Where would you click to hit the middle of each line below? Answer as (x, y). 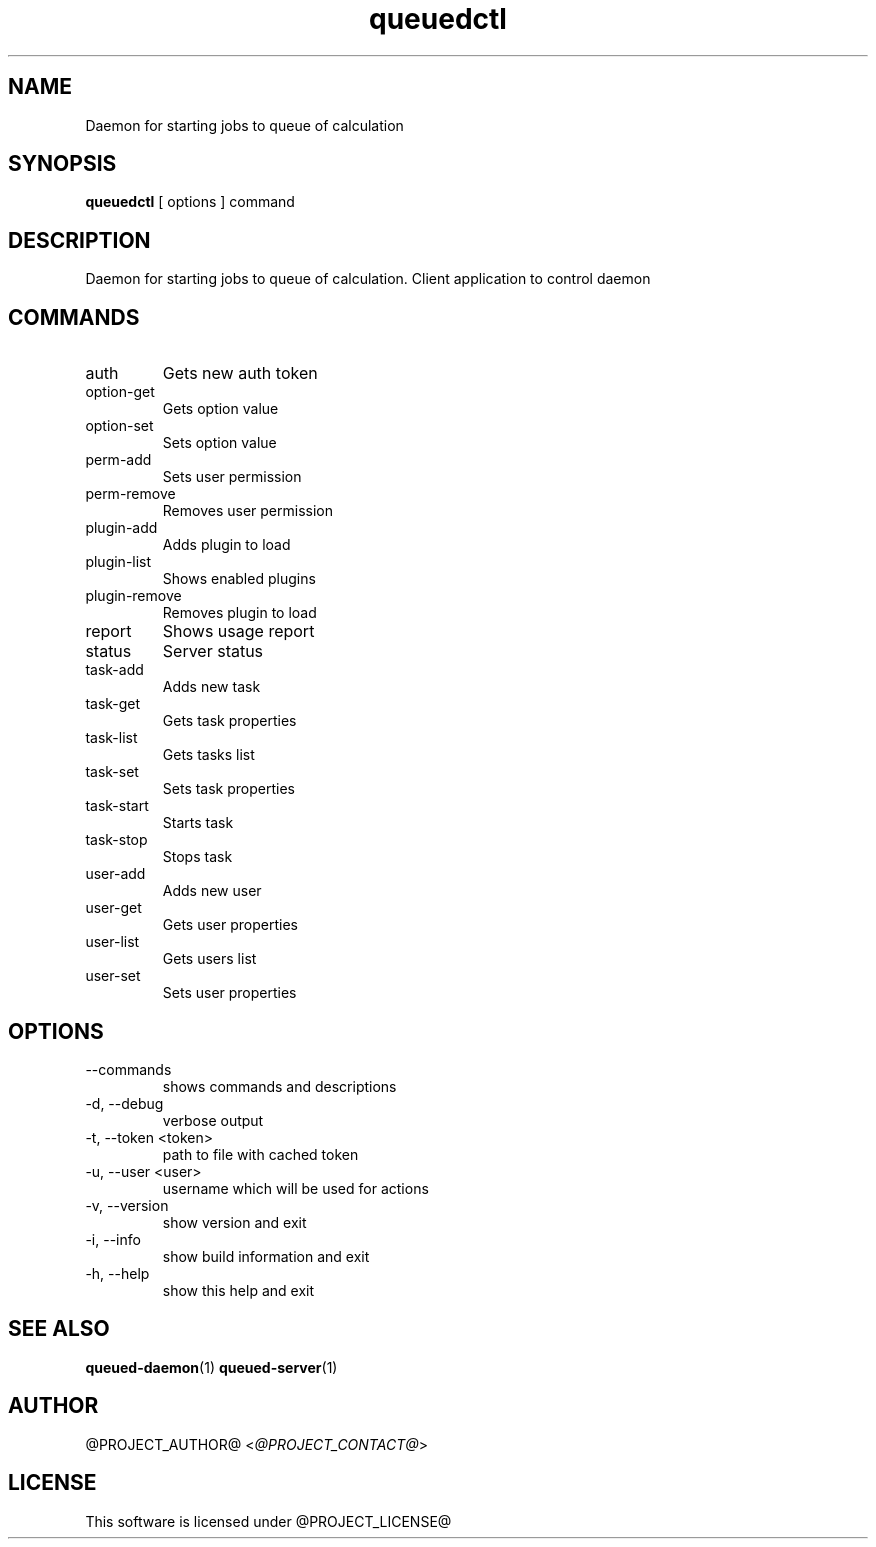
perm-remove (130, 494)
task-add (114, 670)
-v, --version (127, 1205)
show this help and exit (238, 1290)
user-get (113, 908)
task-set (112, 772)
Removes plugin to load (239, 613)
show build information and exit (266, 1256)
